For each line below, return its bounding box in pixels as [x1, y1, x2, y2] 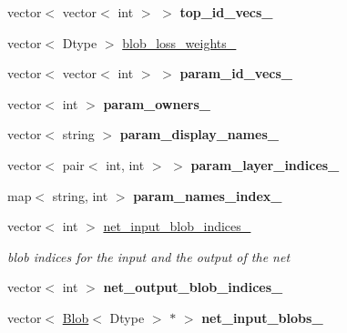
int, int [106, 155, 145, 174]
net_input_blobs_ [201, 308, 323, 327]
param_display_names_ [119, 125, 279, 144]
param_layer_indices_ [190, 155, 340, 174]
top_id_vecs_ [179, 3, 273, 21]
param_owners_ [103, 94, 210, 113]
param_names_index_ [133, 186, 282, 205]
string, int [52, 186, 108, 205]
